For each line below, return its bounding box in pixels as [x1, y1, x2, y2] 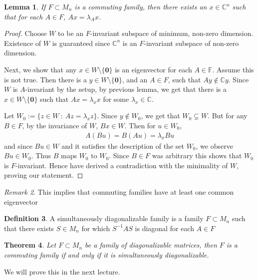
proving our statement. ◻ [4, 170, 83, 180]
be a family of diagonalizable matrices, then [85, 240, 217, 250]
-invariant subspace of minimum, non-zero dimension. [90, 28, 254, 38]
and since [4, 140, 32, 151]
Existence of [4, 37, 41, 48]
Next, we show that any [4, 64, 77, 74]
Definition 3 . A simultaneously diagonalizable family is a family [4, 213, 204, 224]
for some [103, 93, 129, 104]
